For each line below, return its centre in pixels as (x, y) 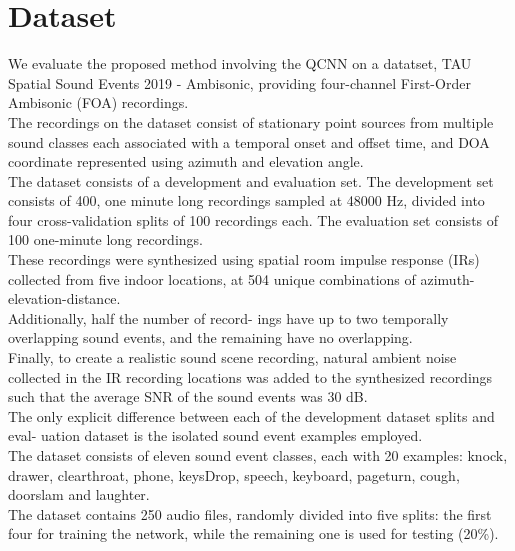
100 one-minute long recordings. (105, 239)
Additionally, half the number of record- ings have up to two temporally (228, 317)
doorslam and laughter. (79, 494)
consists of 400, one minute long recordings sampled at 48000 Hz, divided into (246, 200)
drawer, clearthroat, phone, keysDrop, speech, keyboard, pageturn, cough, (234, 474)
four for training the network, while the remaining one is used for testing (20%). (253, 533)
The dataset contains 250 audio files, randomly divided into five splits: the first (250, 513)
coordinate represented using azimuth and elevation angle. (186, 161)
